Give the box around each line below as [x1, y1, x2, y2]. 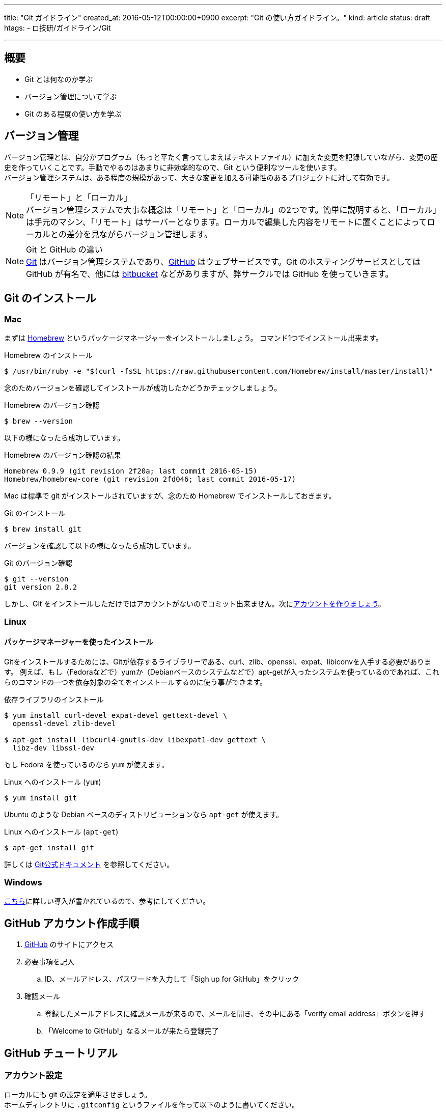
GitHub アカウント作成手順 [4, 916, 140, 930]
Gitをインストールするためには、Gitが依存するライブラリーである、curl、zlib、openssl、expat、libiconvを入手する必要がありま [4, 657, 432, 666]
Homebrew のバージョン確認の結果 [4, 450, 121, 459]
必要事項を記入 [24, 957, 74, 966]
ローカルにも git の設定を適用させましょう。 [4, 1090, 152, 1099]
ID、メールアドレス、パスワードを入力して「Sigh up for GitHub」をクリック [45, 975, 299, 984]
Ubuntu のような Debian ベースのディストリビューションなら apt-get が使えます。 [4, 810, 284, 819]
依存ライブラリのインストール [4, 694, 104, 704]
